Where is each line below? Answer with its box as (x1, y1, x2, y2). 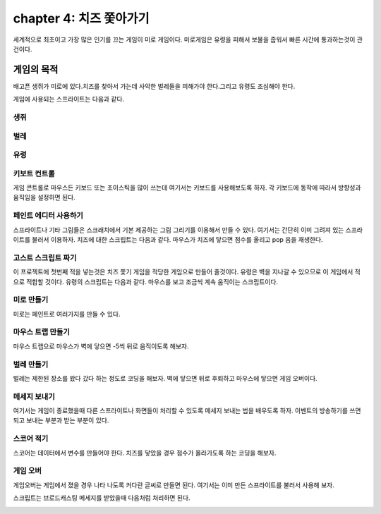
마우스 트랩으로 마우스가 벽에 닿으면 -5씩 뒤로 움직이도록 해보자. (13, 342, 190, 350)
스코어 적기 (13, 434, 49, 443)
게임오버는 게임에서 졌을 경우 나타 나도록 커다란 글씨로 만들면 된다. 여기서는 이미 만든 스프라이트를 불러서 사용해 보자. (13, 480, 334, 489)
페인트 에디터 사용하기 (13, 211, 84, 221)
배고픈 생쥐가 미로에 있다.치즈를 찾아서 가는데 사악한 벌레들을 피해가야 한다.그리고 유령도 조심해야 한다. (13, 82, 296, 90)
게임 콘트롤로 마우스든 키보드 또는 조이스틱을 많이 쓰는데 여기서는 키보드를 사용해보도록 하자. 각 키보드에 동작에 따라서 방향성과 (13, 183, 361, 192)
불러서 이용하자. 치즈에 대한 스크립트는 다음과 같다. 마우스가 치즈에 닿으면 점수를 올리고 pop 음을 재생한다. (32, 235, 324, 243)
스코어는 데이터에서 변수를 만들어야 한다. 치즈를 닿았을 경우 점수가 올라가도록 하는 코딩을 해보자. (13, 448, 277, 457)
